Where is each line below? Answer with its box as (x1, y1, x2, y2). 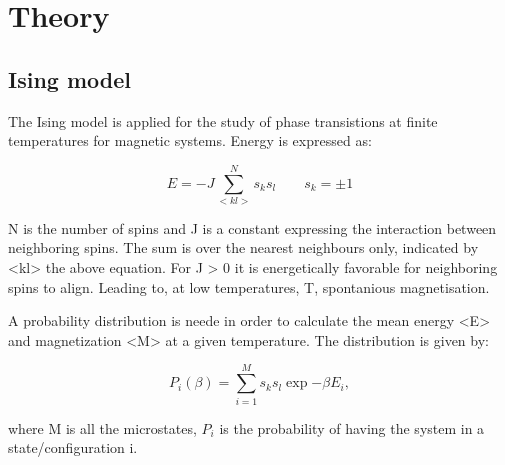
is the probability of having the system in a (219, 417, 485, 438)
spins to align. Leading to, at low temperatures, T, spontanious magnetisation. (8, 276, 490, 297)
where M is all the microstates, (8, 417, 197, 438)
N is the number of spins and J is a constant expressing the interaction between (8, 217, 497, 238)
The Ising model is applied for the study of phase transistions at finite (8, 110, 438, 131)
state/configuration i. (8, 437, 138, 458)
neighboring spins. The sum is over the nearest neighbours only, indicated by (8, 237, 479, 258)
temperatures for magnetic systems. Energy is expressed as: (8, 130, 372, 151)
